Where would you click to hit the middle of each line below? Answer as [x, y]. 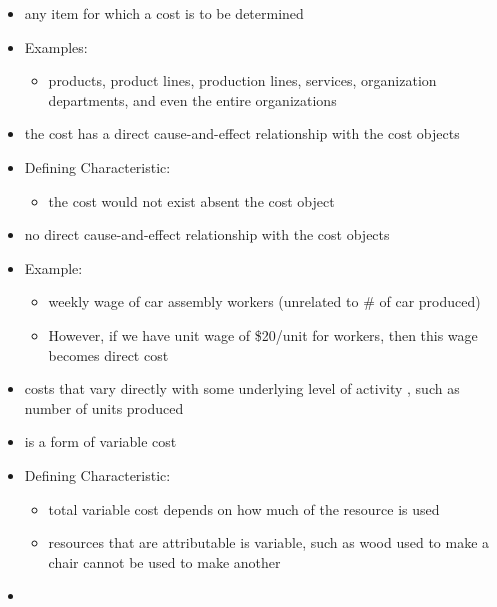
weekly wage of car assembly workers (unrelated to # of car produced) [264, 301]
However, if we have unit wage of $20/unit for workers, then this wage [263, 334]
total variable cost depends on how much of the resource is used [244, 508]
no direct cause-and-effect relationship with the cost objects [207, 234]
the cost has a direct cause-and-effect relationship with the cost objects [242, 133]
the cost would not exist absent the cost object [191, 200]
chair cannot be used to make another [164, 561]
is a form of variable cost [100, 441]
